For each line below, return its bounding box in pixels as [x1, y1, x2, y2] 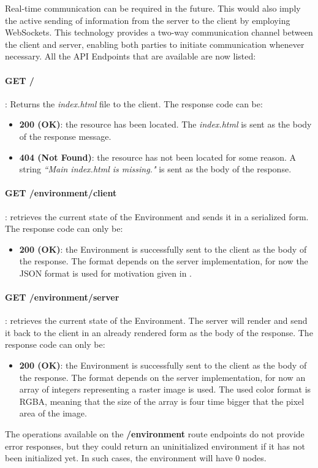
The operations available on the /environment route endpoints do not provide [5, 428, 305, 440]
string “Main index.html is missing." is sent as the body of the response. [19, 163, 292, 175]
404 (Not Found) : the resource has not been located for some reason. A [19, 150, 297, 163]
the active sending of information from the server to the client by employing [5, 13, 290, 26]
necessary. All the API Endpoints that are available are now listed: [5, 50, 256, 63]
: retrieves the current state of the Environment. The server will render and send [5, 314, 308, 327]
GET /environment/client [5, 186, 117, 199]
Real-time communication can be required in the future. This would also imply [5, 2, 301, 14]
